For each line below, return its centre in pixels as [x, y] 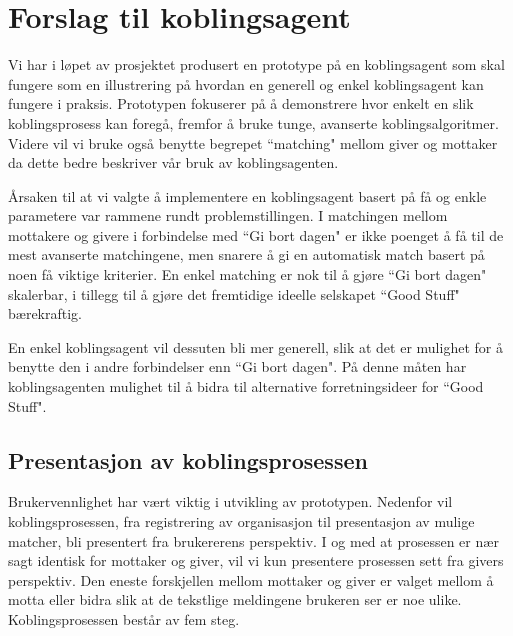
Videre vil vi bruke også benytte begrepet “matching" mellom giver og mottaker [253, 142]
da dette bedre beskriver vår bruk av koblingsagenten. [173, 162]
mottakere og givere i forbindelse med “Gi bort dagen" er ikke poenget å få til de [256, 234]
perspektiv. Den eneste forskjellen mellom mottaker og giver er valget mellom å [251, 579]
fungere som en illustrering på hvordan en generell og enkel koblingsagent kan [246, 83]
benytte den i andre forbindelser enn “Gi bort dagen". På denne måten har [237, 366]
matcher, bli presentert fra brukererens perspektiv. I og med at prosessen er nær [253, 540]
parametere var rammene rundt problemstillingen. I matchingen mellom [228, 215]
